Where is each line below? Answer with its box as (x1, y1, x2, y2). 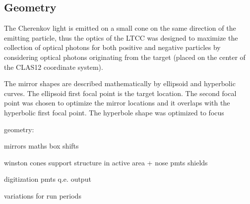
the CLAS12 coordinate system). (4, 61, 103, 72)
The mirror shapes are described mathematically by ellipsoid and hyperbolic (4, 78, 236, 89)
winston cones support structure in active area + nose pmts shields (4, 157, 208, 167)
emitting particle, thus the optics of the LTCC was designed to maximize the (4, 32, 238, 43)
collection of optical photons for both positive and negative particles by (4, 42, 221, 52)
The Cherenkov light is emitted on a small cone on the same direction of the (4, 23, 236, 33)
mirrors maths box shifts (4, 141, 79, 151)
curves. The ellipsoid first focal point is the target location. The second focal (4, 88, 237, 98)
